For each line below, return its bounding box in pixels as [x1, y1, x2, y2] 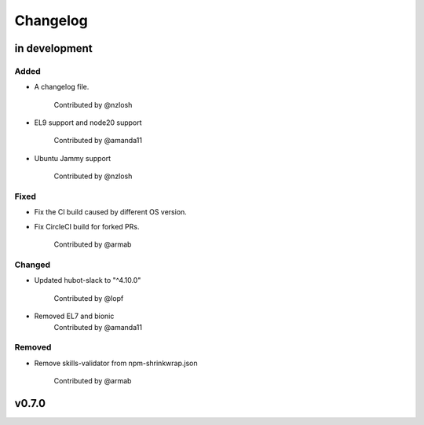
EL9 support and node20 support [34, 118, 142, 127]
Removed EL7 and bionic [34, 311, 115, 321]
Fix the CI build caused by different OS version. [34, 207, 188, 217]
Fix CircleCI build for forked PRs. [34, 222, 140, 231]
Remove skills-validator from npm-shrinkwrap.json [34, 358, 198, 368]
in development [14, 42, 93, 55]
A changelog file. [34, 82, 90, 92]
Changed [14, 259, 51, 270]
